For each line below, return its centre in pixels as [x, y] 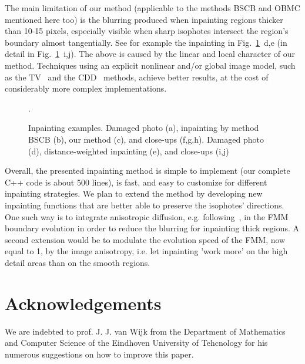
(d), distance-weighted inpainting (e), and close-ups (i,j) [129, 151]
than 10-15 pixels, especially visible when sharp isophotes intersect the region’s [147, 31]
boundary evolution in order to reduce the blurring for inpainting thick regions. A [152, 228]
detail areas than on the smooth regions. [78, 262]
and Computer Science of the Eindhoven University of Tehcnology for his [136, 343]
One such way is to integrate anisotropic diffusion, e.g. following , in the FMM [147, 216]
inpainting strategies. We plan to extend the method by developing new [134, 193]
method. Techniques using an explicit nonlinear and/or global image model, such [150, 65]
